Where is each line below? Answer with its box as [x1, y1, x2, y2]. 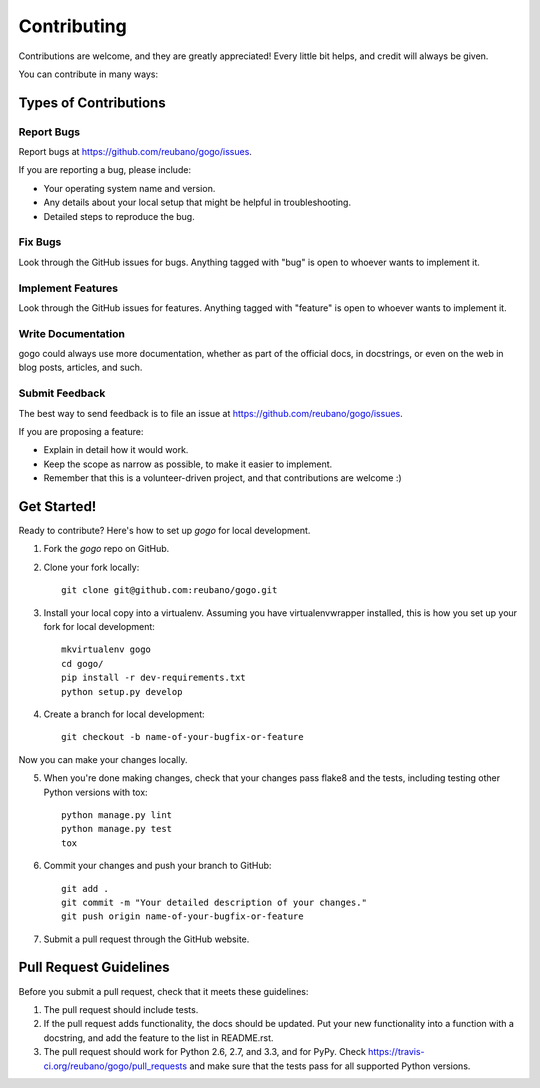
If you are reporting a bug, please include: [18, 164, 192, 176]
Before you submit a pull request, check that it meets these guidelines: [18, 985, 309, 997]
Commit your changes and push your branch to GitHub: [43, 860, 272, 872]
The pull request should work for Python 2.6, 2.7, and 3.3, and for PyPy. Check [43, 1046, 367, 1058]
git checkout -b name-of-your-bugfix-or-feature [61, 731, 304, 743]
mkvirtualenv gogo [61, 644, 152, 655]
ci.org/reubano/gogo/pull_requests [43, 1060, 188, 1072]
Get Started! [18, 498, 97, 515]
